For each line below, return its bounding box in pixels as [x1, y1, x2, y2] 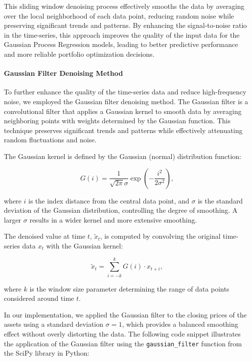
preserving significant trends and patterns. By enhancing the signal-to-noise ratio [4, 20, 247, 30]
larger [4, 214, 22, 225]
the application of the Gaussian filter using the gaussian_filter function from [4, 338, 242, 348]
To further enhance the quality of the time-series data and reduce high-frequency [4, 87, 247, 97]
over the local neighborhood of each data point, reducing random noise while [4, 10, 234, 21]
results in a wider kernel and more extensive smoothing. [29, 214, 197, 225]
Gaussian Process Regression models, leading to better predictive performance [4, 39, 238, 49]
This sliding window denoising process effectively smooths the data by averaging [4, 1, 245, 11]
